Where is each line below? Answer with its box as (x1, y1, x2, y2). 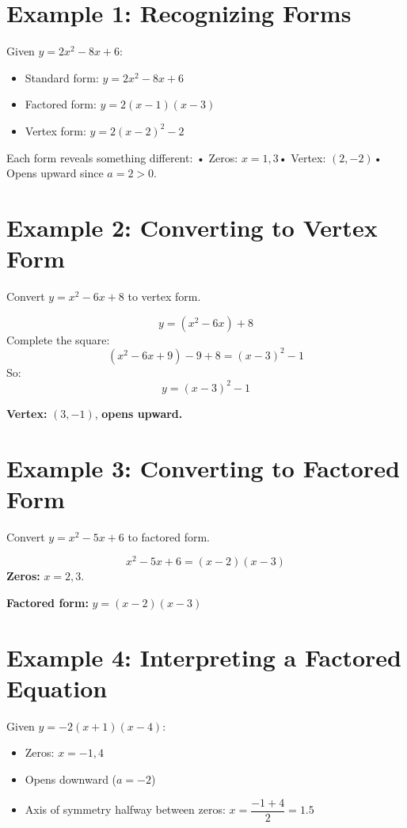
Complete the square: (6, 331, 110, 348)
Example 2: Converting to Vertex (6, 211, 378, 243)
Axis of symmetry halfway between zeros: (25, 801, 226, 818)
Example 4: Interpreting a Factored (6, 640, 401, 673)
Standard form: (25, 69, 99, 85)
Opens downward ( (25, 771, 117, 788)
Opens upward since (6, 165, 104, 181)
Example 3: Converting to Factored (6, 451, 400, 484)
